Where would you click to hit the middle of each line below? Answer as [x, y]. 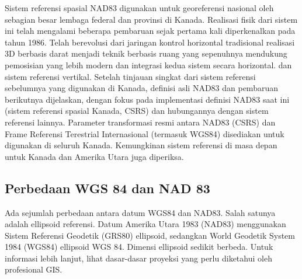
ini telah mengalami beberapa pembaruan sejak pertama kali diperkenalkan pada [150, 31]
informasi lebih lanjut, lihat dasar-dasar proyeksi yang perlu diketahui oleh [138, 258]
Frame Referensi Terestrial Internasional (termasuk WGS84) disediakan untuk [145, 133]
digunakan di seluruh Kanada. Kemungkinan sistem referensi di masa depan [141, 145]
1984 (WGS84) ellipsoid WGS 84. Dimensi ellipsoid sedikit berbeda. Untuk [139, 247]
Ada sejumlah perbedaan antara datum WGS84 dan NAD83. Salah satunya [140, 212]
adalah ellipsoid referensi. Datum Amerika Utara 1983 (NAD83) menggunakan [145, 224]
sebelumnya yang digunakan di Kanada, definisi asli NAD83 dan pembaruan [141, 88]
